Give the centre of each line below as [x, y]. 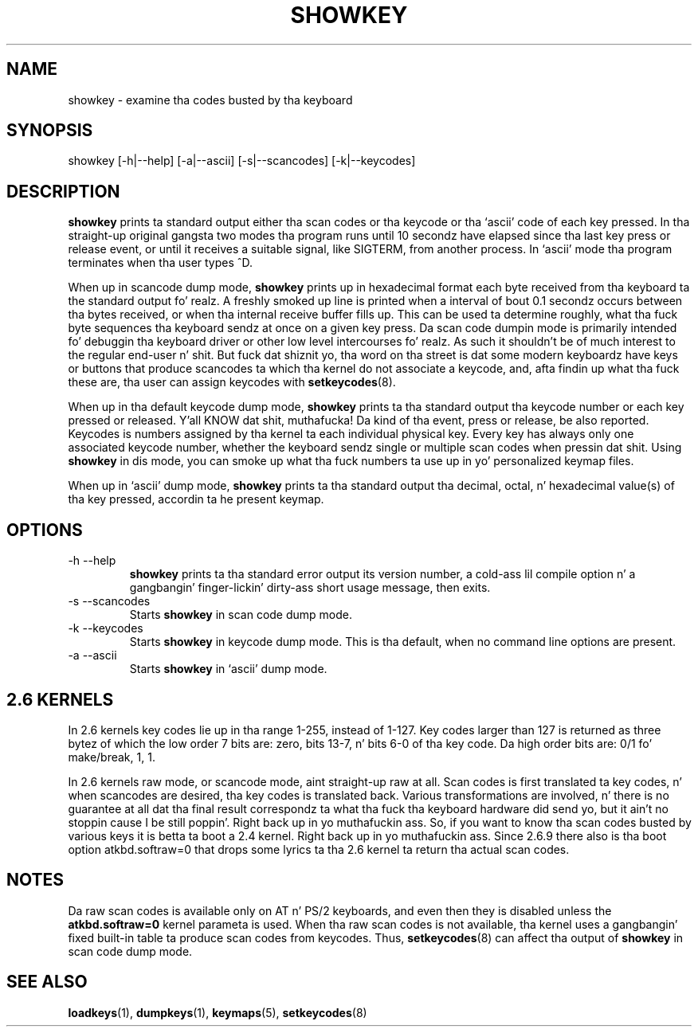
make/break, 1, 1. [112, 757]
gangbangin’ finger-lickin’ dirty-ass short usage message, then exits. [310, 588]
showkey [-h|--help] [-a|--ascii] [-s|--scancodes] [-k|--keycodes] [242, 161]
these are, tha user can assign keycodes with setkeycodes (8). [232, 382]
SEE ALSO [47, 982]
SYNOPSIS [50, 131]
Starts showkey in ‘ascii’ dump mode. [228, 669]
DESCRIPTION [63, 191]
